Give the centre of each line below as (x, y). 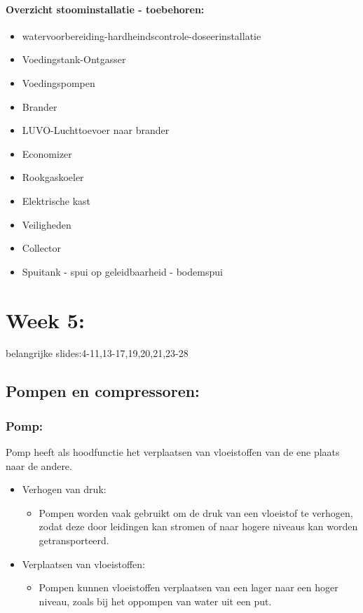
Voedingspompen (59, 82)
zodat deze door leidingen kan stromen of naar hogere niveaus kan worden (198, 526)
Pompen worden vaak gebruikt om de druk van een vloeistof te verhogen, (196, 512)
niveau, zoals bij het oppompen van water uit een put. (155, 601)
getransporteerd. (74, 540)
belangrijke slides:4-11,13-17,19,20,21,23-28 (97, 353)
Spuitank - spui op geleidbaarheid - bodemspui (122, 271)
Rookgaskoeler (53, 177)
